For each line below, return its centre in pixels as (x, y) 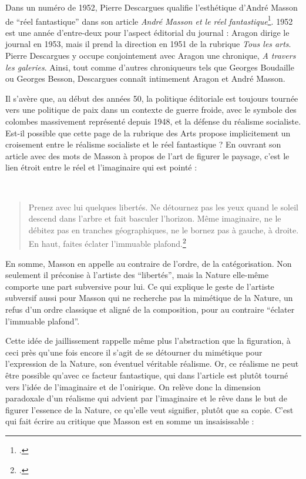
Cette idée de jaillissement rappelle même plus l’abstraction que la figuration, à (148, 341)
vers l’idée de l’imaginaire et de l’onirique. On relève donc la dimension (133, 386)
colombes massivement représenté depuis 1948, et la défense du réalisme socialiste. (153, 121)
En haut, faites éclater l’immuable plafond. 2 (107, 242)
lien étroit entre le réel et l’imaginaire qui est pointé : (101, 167)
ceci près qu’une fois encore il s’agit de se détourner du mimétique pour (134, 352)
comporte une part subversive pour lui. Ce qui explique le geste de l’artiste (140, 286)
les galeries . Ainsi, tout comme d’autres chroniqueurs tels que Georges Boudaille (150, 67)
